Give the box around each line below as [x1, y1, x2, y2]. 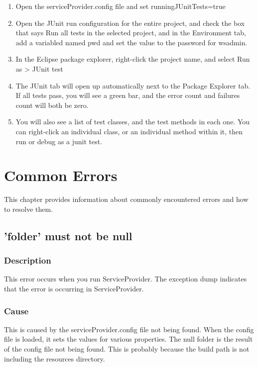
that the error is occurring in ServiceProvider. [4, 283, 144, 294]
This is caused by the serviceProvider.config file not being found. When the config [4, 324, 254, 334]
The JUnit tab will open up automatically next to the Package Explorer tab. [15, 80, 251, 91]
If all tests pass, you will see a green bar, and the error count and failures [15, 90, 240, 100]
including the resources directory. [4, 353, 105, 364]
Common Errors [4, 165, 118, 185]
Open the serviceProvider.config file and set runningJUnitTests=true [15, 1, 226, 11]
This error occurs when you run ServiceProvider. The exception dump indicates [4, 274, 247, 284]
